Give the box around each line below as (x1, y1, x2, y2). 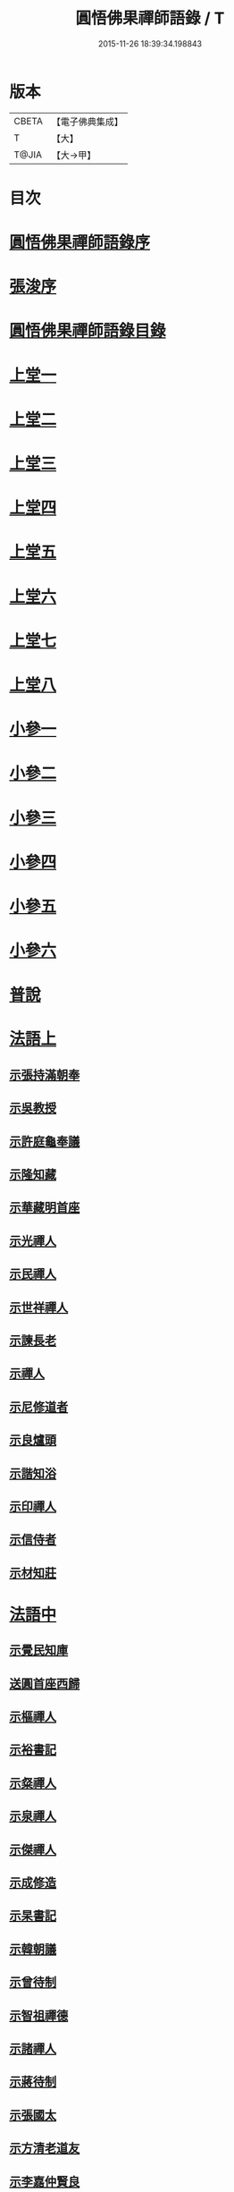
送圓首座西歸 (9, 1676, 80, 1691)
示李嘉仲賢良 (9, 2174, 80, 2189)
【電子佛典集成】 (51, 115, 123, 128)
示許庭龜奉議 (9, 1133, 80, 1149)
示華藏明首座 (9, 1200, 80, 1215)
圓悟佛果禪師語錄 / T (75, 8, 225, 29)
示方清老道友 (9, 2141, 80, 2156)
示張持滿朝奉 (9, 1067, 80, 1082)
